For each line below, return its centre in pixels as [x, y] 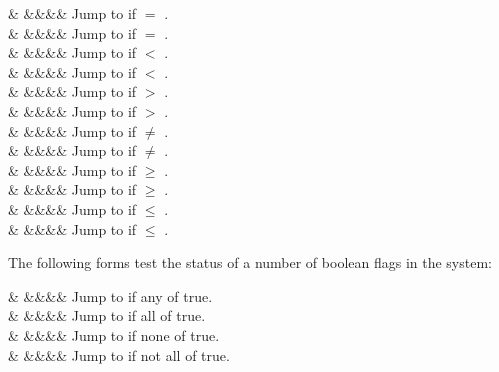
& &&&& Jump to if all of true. [107, 315]
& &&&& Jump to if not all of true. [119, 354]
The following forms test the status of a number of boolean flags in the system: [250, 262]
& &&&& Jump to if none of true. [114, 334]
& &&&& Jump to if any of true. [110, 295]
